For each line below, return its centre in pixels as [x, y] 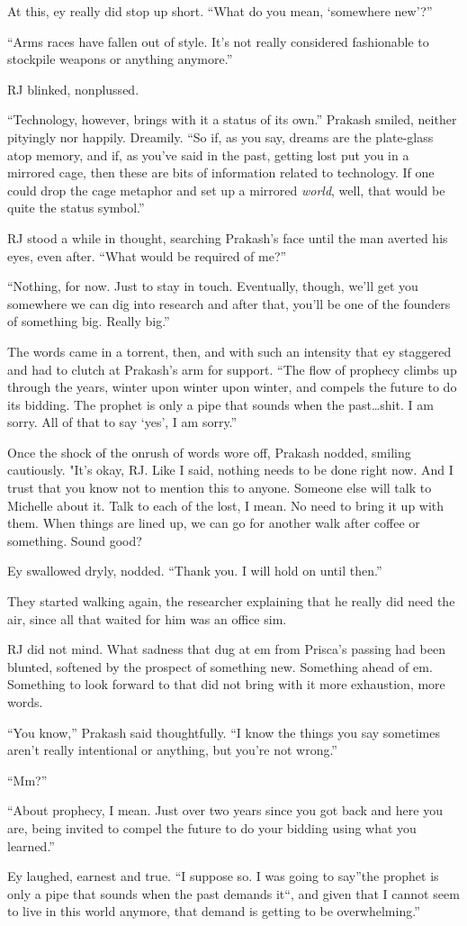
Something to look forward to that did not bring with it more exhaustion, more [226, 684]
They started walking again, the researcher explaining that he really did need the [231, 601]
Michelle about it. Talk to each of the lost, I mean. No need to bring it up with [226, 505]
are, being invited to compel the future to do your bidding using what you [212, 827]
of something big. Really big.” [89, 321]
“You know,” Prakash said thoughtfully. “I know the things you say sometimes [224, 732]
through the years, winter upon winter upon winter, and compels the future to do [232, 387]
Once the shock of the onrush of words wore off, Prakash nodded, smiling [209, 452]
